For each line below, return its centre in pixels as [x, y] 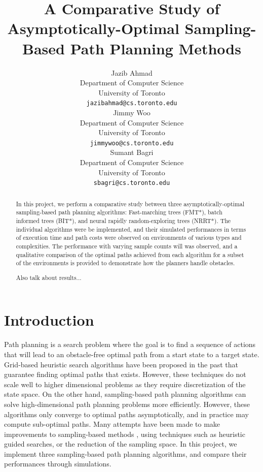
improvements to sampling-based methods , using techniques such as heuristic [125, 434]
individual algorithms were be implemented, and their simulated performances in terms [131, 229]
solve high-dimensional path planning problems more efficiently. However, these [127, 404]
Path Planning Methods [156, 48]
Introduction [49, 320]
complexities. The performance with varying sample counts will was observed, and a [127, 246]
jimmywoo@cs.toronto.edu [132, 143]
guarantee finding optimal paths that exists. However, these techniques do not [125, 374]
